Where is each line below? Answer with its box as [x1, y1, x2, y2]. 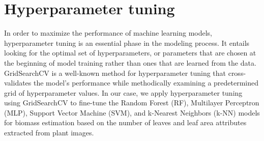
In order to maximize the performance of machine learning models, [4, 27, 212, 38]
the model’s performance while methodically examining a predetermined [34, 77, 259, 88]
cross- [228, 67, 246, 78]
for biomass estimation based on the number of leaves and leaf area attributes [4, 117, 247, 128]
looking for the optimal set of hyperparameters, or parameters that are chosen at [4, 47, 256, 58]
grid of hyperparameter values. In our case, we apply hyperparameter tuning [4, 87, 243, 98]
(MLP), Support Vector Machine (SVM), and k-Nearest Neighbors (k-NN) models [4, 107, 260, 118]
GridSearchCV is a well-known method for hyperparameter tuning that [4, 67, 226, 78]
